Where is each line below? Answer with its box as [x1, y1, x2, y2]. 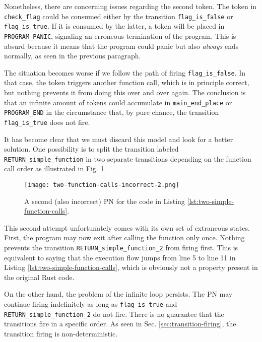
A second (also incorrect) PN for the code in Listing [24, 195, 185, 206]
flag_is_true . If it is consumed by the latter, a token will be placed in [4, 21, 225, 31]
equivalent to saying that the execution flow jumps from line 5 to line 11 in [4, 252, 236, 262]
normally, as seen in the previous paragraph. [4, 50, 141, 61]
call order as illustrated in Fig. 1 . [4, 163, 106, 174]
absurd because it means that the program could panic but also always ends [4, 40, 239, 51]
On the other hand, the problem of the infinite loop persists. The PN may [4, 289, 233, 299]
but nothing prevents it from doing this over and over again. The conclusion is [4, 87, 246, 97]
